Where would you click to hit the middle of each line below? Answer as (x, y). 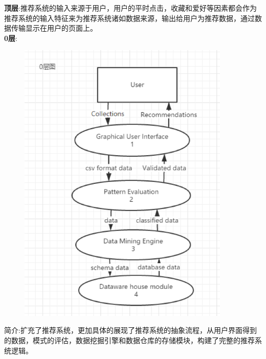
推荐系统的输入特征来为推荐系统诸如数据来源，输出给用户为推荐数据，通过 (129, 18)
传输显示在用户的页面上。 (54, 28)
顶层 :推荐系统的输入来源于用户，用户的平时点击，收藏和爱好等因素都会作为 (130, 8)
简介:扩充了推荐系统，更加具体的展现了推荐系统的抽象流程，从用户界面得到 (130, 330)
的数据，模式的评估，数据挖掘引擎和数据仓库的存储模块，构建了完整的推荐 (129, 340)
